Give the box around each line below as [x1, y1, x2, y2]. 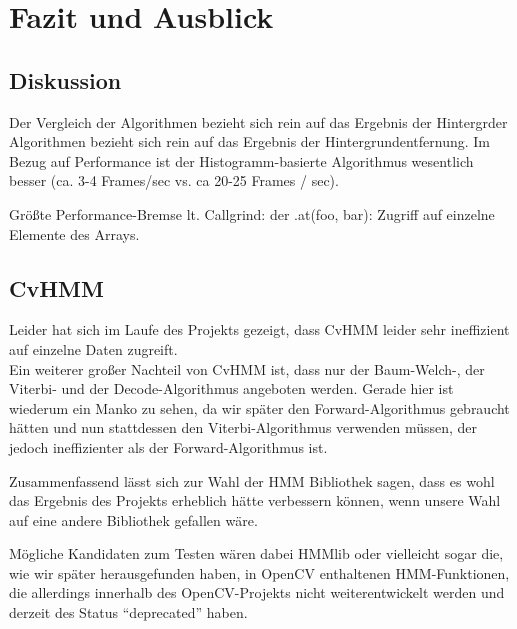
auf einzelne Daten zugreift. [9, 338, 178, 359]
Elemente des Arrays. [9, 223, 140, 244]
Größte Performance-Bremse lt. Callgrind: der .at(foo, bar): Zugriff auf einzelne [9, 203, 495, 224]
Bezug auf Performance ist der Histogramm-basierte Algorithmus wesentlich [9, 150, 474, 171]
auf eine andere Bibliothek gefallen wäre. [9, 509, 258, 530]
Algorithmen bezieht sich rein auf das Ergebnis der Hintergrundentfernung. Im [9, 131, 491, 152]
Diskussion [9, 64, 122, 95]
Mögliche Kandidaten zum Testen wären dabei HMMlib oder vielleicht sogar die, [9, 543, 504, 564]
